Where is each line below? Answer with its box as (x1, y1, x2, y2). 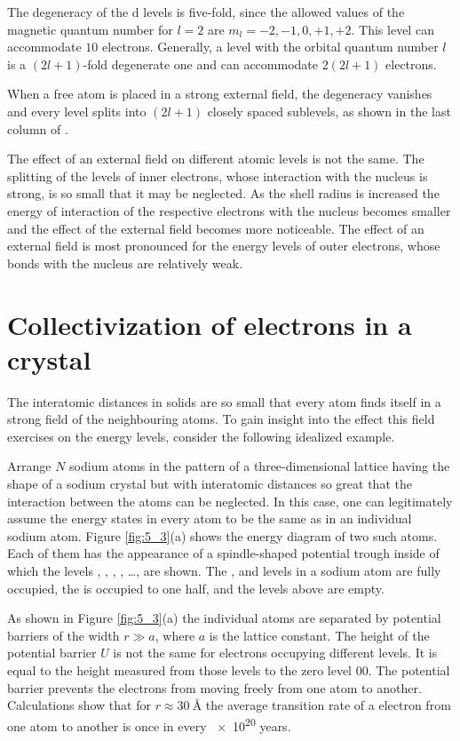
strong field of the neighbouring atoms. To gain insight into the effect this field (7, 410, 435, 428)
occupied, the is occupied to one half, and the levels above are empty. (7, 578, 385, 597)
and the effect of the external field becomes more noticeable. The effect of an (7, 219, 424, 237)
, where (155, 625, 195, 644)
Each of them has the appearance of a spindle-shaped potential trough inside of (7, 544, 440, 562)
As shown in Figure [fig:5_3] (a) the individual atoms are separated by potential (7, 609, 441, 627)
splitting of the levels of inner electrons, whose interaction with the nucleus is (7, 166, 428, 185)
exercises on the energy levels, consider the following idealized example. (7, 426, 395, 445)
